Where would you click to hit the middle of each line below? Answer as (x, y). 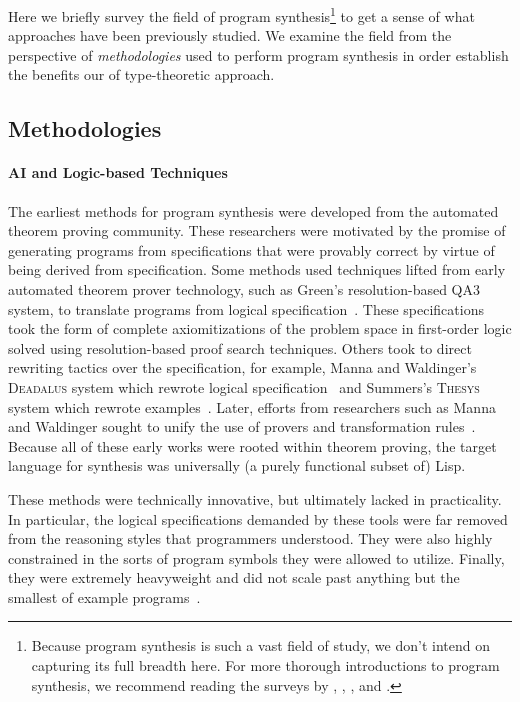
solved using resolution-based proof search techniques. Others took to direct (240, 347)
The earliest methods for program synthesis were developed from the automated (253, 210)
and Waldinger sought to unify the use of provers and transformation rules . (242, 426)
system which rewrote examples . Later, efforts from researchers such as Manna (252, 406)
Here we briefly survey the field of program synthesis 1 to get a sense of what (241, 14)
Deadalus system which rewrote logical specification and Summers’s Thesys (244, 386)
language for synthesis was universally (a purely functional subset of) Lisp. (237, 465)
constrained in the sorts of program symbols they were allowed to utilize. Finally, (256, 557)
